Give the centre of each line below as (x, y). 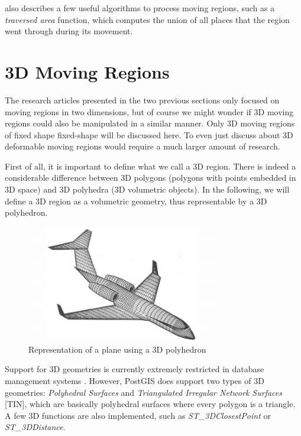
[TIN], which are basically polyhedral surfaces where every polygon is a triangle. (150, 404)
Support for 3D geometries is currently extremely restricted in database (135, 369)
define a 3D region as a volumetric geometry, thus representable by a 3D (136, 201)
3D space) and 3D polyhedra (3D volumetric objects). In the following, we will (147, 189)
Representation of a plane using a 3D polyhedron (117, 349)
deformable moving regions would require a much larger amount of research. (143, 146)
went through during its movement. (69, 31)
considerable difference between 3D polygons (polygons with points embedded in (150, 178)
